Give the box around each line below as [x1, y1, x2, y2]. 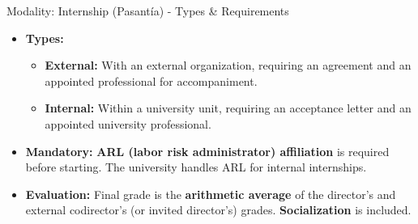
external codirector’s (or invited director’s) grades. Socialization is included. [25, 201, 412, 218]
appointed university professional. [45, 115, 211, 132]
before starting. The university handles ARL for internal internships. [25, 158, 367, 175]
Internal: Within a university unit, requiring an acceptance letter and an [45, 99, 412, 116]
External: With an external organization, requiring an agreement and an [45, 57, 412, 74]
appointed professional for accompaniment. [45, 72, 258, 89]
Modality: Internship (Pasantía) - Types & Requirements [6, 2, 289, 19]
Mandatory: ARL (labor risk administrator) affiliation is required [25, 142, 390, 159]
